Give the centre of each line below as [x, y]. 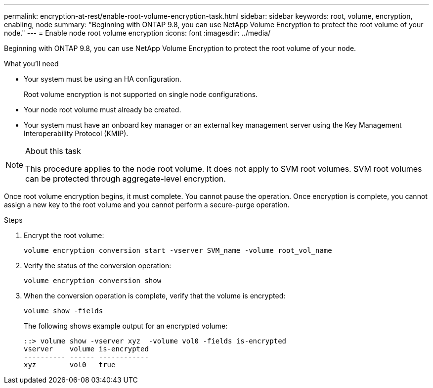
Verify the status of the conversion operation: [98, 266]
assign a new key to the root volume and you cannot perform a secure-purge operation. [147, 205]
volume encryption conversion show [93, 281]
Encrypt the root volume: [64, 235]
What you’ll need [31, 64]
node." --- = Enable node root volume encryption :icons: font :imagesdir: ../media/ [137, 33]
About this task [53, 151]
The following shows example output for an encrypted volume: [126, 326]
